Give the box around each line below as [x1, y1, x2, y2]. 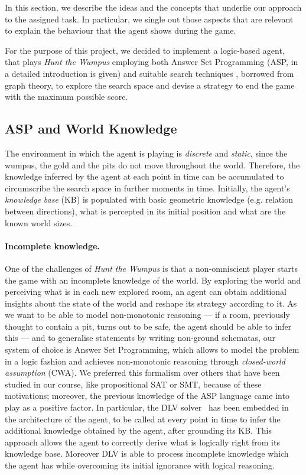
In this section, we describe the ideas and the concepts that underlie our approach [5, 1, 302, 13]
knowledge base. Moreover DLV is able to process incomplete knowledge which [5, 447, 289, 460]
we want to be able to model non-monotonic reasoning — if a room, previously [5, 308, 290, 321]
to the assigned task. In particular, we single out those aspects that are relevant [5, 12, 294, 25]
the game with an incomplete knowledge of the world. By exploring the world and [5, 274, 301, 286]
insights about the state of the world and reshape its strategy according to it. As [5, 297, 297, 309]
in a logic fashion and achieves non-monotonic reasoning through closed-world [5, 354, 285, 367]
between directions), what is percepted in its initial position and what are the [5, 204, 286, 217]
